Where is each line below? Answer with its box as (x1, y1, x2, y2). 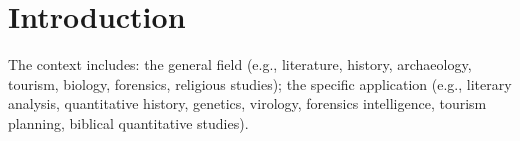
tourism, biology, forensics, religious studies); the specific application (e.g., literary (8, 73, 512, 94)
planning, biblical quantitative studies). (8, 112, 249, 133)
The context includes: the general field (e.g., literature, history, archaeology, (8, 54, 472, 75)
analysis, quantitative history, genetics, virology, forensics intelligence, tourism (8, 93, 487, 114)
